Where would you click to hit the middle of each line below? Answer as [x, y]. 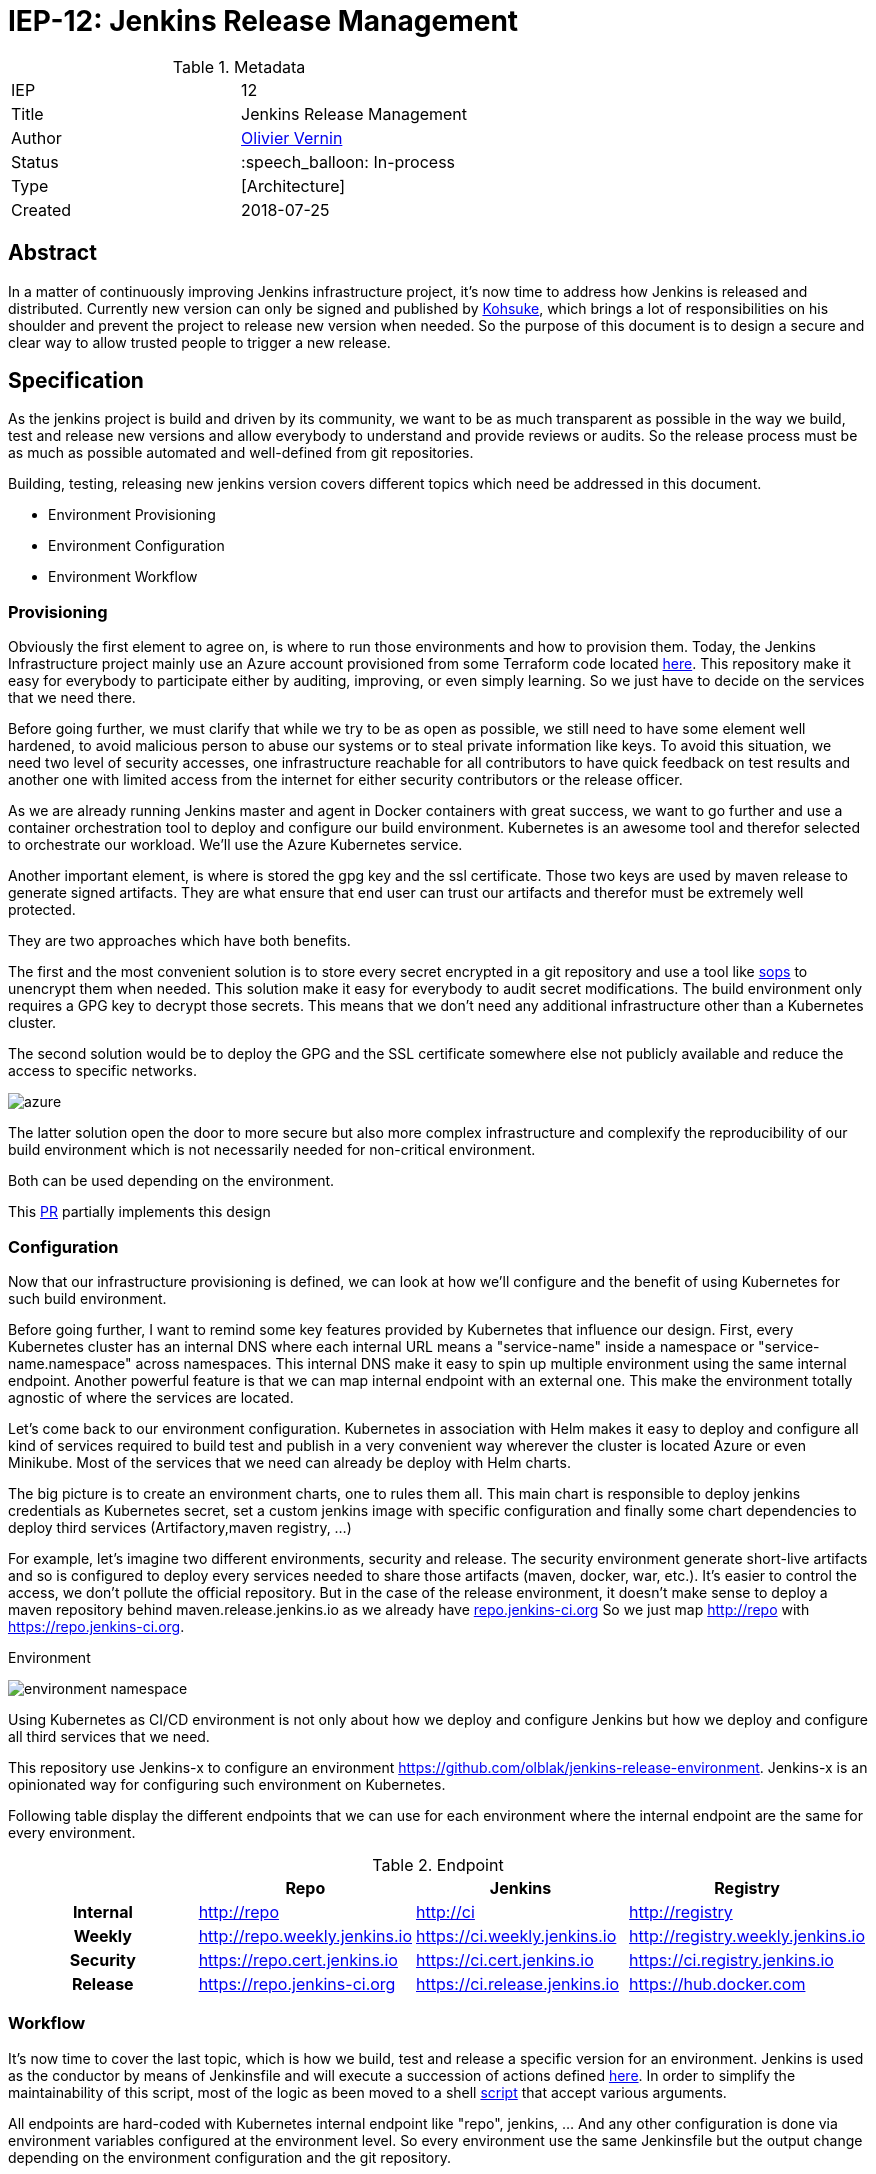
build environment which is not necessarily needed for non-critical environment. [272, 1150]
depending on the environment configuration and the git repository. [229, 2157]
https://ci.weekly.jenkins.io [516, 1935]
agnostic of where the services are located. [151, 1397]
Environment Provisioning [132, 515]
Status [35, 161]
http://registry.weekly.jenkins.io [747, 1935]
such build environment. [87, 1298]
